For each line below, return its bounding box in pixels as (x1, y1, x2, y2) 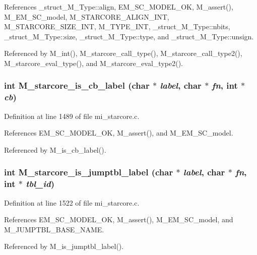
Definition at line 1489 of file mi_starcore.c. (4, 110, 140, 121)
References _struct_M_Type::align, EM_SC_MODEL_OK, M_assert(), (4, 2, 233, 12)
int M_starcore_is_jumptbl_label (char (4, 166, 173, 178)
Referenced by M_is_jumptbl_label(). (4, 241, 124, 251)
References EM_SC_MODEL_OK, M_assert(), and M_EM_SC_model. (4, 127, 233, 138)
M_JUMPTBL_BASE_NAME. (4, 224, 104, 234)
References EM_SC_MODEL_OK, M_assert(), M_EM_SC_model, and (4, 214, 233, 225)
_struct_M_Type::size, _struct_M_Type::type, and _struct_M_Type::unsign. (4, 31, 254, 41)
